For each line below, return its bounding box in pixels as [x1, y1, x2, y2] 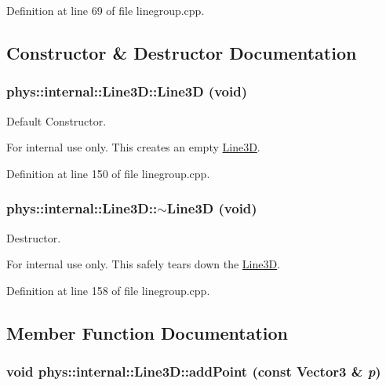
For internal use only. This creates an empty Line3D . [6, 139, 260, 155]
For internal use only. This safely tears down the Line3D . [6, 256, 281, 272]
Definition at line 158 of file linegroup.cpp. [6, 282, 210, 298]
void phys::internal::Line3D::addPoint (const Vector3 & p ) [6, 362, 381, 381]
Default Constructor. [6, 112, 107, 129]
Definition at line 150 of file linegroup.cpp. [6, 165, 210, 181]
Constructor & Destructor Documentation [6, 40, 357, 64]
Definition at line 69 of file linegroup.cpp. [6, 2, 205, 18]
